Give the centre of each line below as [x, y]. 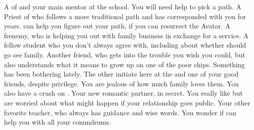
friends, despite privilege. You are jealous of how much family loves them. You [121, 83]
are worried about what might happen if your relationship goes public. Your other [127, 102]
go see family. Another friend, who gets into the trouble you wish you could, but [125, 54]
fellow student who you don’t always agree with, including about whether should [125, 45]
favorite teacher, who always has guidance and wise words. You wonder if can [120, 112]
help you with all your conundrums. [58, 122]
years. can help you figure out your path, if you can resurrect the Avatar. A [117, 26]
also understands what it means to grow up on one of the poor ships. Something [125, 64]
